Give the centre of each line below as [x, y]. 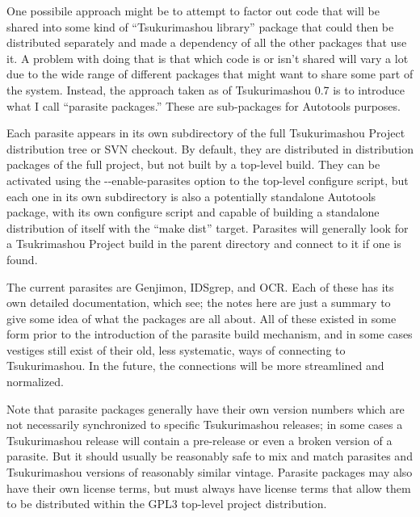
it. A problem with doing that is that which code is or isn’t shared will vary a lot [208, 58]
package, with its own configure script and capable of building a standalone [193, 212]
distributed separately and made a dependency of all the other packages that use [207, 42]
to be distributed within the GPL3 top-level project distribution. [167, 504]
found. [22, 259]
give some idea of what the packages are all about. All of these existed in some [202, 318]
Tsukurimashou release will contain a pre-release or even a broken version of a [199, 440]
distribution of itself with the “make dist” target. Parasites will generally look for [208, 227]
